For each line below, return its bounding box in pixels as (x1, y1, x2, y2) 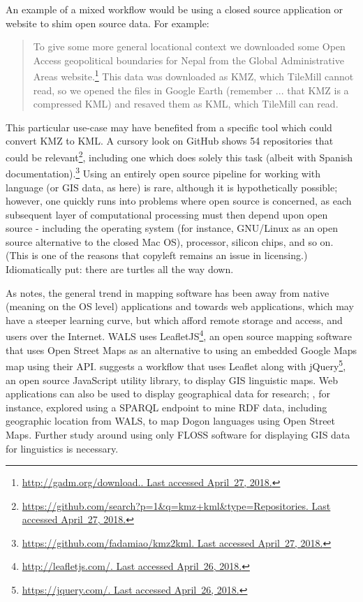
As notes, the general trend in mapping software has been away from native (6, 285, 329, 300)
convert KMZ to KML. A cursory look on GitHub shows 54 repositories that (6, 133, 334, 148)
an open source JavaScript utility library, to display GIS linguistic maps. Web (6, 372, 339, 387)
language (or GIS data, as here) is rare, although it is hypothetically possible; (6, 179, 338, 194)
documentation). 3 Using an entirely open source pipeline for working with (6, 164, 321, 180)
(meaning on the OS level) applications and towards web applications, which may (6, 299, 354, 314)
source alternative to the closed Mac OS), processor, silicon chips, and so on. (6, 234, 334, 249)
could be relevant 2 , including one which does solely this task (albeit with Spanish (6, 148, 353, 164)
